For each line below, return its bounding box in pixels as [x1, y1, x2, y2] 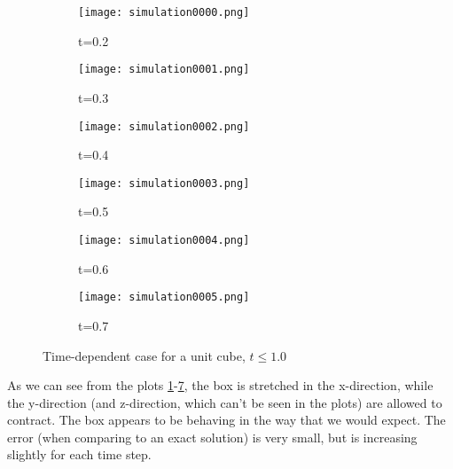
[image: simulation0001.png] [78, 63, 250, 76]
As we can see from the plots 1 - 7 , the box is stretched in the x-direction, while [7, 376, 433, 395]
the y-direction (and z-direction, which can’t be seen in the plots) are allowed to [7, 393, 442, 411]
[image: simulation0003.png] [78, 176, 250, 190]
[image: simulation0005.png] [78, 291, 250, 304]
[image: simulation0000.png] [78, 6, 250, 19]
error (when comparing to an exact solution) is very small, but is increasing [7, 427, 418, 446]
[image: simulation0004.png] [78, 234, 250, 246]
